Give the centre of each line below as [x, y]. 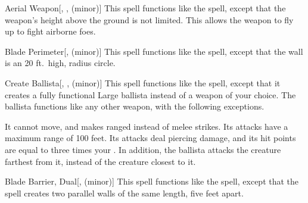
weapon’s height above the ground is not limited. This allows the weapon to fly [149, 19]
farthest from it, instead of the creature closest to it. [100, 161]
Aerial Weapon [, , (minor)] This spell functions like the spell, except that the [145, 8]
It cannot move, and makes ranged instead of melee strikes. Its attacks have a [147, 126]
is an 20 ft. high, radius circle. [60, 63]
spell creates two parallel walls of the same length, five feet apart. [124, 193]
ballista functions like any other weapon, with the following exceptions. [135, 106]
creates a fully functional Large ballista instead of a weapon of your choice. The [150, 94]
